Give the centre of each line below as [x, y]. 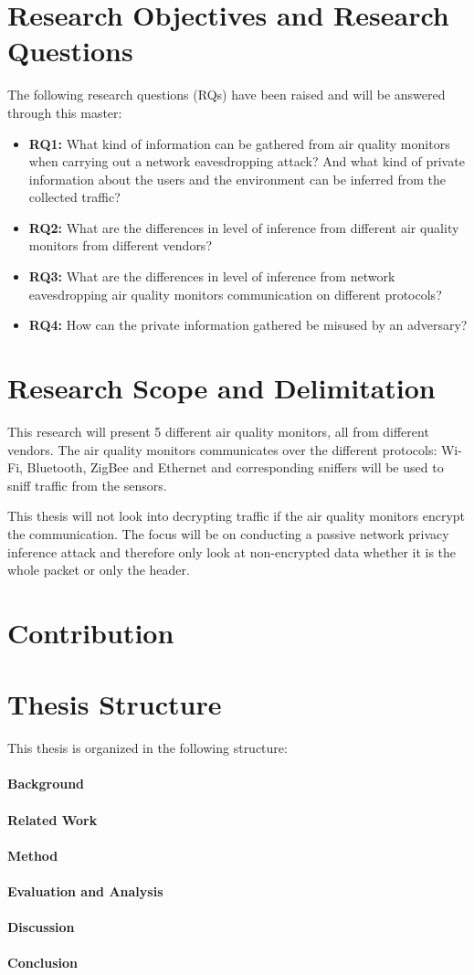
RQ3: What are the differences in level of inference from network [212, 276]
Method [33, 855]
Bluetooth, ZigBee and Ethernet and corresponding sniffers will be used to [235, 467]
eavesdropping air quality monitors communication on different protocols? [235, 294]
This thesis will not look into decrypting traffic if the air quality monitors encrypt [237, 516]
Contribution [91, 632]
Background [46, 784]
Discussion [41, 927]
